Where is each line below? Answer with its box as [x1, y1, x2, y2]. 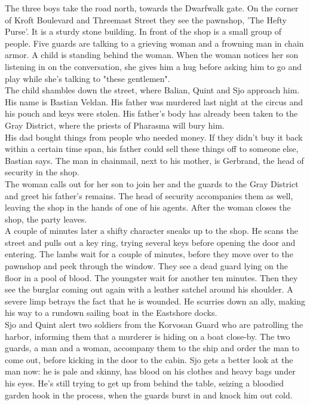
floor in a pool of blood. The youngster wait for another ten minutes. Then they [5, 271, 298, 284]
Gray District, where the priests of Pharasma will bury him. [5, 118, 225, 131]
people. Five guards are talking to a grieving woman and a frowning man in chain [5, 36, 304, 49]
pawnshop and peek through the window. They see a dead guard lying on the [5, 260, 288, 272]
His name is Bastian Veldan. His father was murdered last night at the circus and [5, 95, 303, 108]
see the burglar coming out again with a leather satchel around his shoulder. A [5, 283, 293, 296]
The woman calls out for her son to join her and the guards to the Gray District [5, 177, 299, 190]
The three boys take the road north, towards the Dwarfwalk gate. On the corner [5, 2, 299, 14]
